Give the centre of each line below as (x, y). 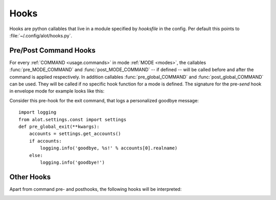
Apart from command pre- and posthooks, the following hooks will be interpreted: (96, 189)
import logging (38, 112)
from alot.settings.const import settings (73, 119)
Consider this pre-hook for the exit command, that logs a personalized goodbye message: (104, 100)
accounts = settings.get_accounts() (75, 134)
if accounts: (45, 141)
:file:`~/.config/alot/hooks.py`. (41, 35)
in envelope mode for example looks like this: (57, 91)
